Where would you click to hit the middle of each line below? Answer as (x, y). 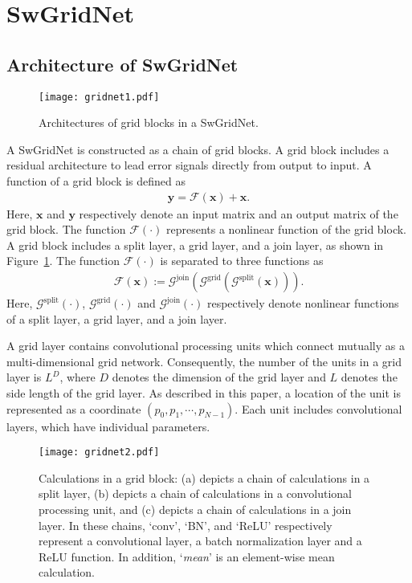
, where (78, 377)
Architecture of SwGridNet (122, 64)
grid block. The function (66, 229)
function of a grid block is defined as (96, 181)
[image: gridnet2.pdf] (99, 453)
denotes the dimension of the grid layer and (219, 377)
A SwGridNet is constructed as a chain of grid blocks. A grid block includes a (198, 149)
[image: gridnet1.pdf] (99, 97)
